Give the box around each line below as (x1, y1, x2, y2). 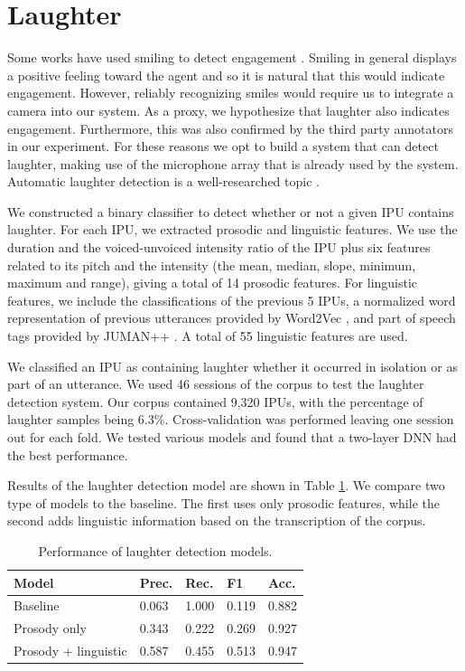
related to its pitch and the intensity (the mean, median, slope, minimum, (7, 255, 416, 274)
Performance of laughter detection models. (38, 541, 273, 560)
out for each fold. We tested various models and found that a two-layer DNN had (7, 428, 457, 446)
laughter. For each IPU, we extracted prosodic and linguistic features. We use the (7, 220, 458, 239)
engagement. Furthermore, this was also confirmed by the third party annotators (7, 118, 453, 137)
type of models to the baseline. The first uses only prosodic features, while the (7, 493, 440, 512)
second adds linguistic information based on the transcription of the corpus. (7, 511, 426, 530)
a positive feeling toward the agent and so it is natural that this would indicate (7, 65, 445, 84)
